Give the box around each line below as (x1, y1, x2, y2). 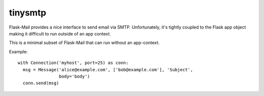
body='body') (59, 73, 90, 79)
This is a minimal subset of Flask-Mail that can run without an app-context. (9, 40, 160, 46)
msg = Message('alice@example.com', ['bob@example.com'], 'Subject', (22, 67, 193, 72)
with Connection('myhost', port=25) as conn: (18, 60, 129, 65)
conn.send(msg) (22, 80, 59, 86)
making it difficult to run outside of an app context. (9, 31, 111, 36)
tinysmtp (9, 7, 46, 18)
